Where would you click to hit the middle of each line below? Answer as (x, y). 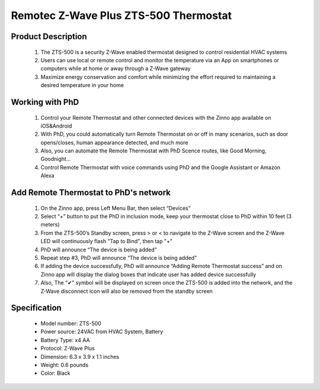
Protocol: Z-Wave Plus (68, 348)
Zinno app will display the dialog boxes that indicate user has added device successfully (148, 274)
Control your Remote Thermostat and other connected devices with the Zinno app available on (156, 117)
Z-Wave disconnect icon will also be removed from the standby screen (127, 291)
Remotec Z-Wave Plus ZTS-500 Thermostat (121, 15)
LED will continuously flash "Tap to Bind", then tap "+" (107, 241)
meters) (50, 225)
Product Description (49, 36)
